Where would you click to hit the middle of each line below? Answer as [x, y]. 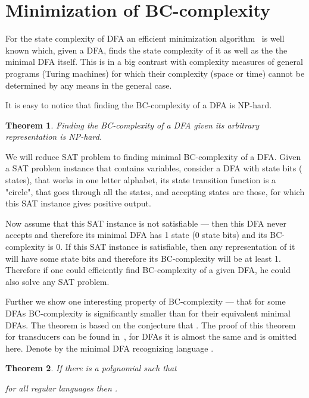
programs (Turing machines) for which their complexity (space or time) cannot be [155, 73]
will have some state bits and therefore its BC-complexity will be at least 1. [143, 258]
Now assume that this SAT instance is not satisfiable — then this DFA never [146, 223]
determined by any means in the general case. [89, 85]
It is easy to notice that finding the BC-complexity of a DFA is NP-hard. [139, 105]
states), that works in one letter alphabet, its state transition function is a [141, 180]
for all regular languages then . [62, 388]
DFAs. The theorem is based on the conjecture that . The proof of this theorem [151, 325]
